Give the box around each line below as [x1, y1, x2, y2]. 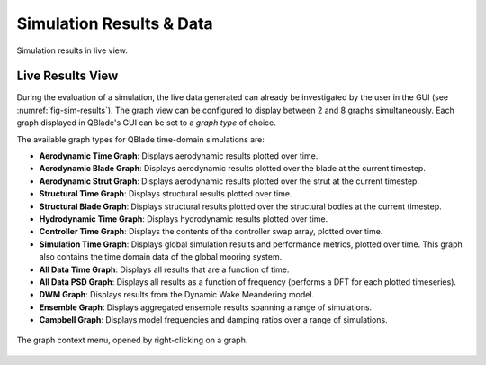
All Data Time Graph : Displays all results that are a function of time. [39, 264, 290, 275]
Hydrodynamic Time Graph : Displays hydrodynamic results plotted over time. [39, 213, 328, 224]
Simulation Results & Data [16, 14, 213, 33]
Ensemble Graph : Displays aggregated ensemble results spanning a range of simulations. [39, 302, 373, 313]
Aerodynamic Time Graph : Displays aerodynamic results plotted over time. [39, 151, 319, 161]
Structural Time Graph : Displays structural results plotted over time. [39, 188, 292, 199]
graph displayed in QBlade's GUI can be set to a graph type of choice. [16, 117, 276, 128]
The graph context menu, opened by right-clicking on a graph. [16, 334, 248, 346]
